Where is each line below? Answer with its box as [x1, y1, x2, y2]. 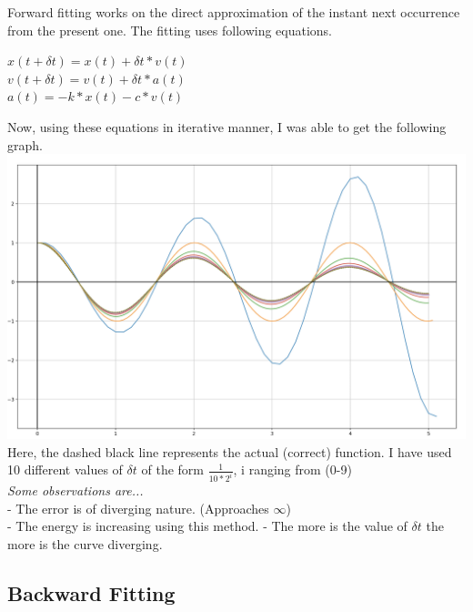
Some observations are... [7, 481, 144, 500]
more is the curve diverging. [7, 535, 163, 554]
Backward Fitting [7, 579, 176, 607]
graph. [7, 135, 43, 154]
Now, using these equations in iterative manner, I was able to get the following [7, 117, 447, 136]
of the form [141, 460, 204, 479]
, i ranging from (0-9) [233, 460, 352, 479]
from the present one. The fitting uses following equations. [7, 20, 332, 39]
